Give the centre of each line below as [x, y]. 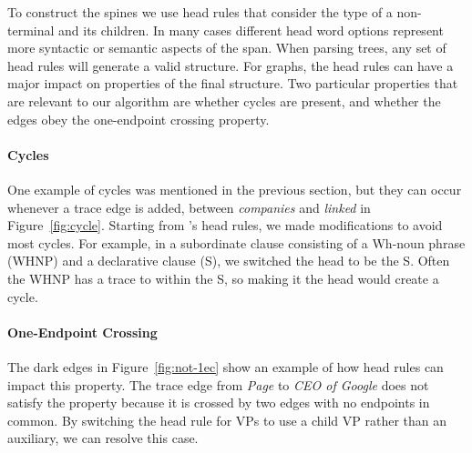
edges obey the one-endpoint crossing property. [139, 119]
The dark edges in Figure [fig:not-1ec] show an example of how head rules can [226, 366]
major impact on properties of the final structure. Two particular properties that [233, 83]
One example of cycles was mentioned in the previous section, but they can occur [235, 189]
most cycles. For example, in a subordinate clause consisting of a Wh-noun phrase [236, 242]
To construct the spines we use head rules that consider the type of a [200, 12]
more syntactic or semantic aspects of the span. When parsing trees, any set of [227, 48]
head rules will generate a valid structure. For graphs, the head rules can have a [231, 65]
